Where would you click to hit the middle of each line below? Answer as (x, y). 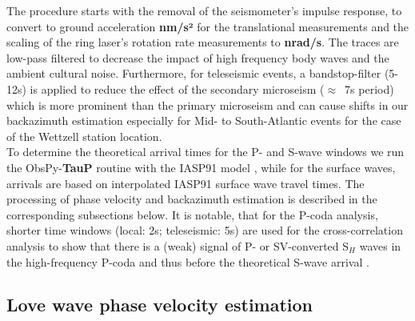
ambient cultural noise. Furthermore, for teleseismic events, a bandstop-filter (194, 73)
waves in (380, 245)
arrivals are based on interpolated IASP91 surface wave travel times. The (186, 183)
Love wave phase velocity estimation (160, 305)
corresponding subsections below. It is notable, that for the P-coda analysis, (192, 214)
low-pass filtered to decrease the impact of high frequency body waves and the (198, 57)
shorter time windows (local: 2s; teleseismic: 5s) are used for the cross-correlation (205, 230)
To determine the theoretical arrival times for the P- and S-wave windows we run (206, 152)
